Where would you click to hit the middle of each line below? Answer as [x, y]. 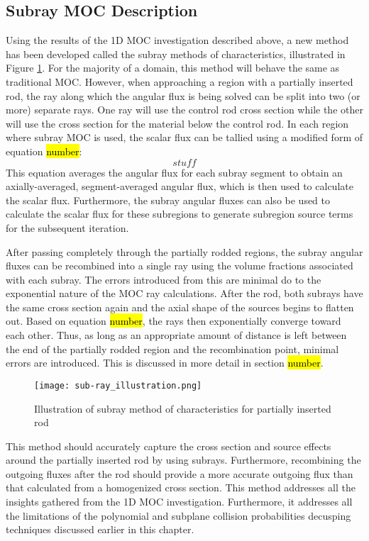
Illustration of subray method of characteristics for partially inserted [183, 408]
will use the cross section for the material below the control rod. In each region [177, 123]
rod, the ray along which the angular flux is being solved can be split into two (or [183, 95]
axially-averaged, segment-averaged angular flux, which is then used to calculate [180, 186]
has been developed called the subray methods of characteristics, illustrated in [176, 54]
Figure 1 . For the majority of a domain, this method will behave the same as [173, 68]
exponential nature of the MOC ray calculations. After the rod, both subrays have [184, 293]
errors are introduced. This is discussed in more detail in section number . [165, 363]
